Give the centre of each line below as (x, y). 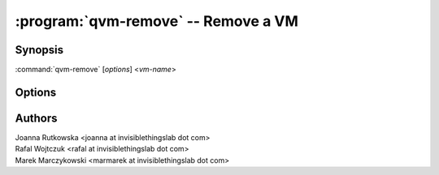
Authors (36, 118)
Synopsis (39, 50)
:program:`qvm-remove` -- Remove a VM (156, 21)
